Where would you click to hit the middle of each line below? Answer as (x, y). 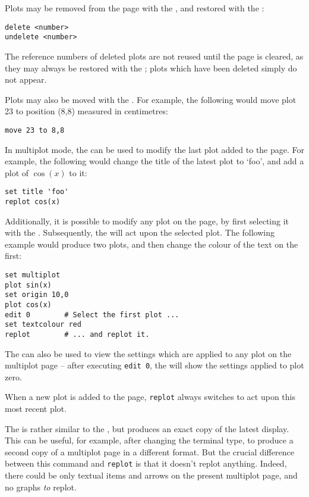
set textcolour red (43, 325)
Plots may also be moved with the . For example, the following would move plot (151, 99)
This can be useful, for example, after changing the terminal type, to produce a (149, 440)
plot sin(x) (28, 285)
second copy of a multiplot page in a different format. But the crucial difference (149, 451)
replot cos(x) (33, 201)
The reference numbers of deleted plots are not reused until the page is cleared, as (154, 56)
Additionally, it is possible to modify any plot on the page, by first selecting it (147, 221)
